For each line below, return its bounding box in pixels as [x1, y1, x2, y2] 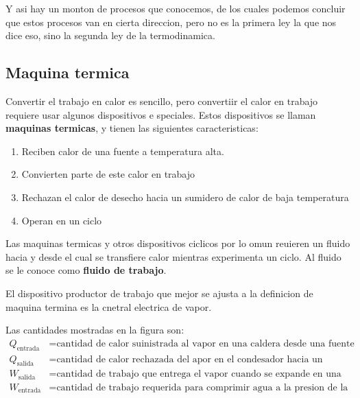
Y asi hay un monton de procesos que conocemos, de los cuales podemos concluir [5, 1, 346, 15]
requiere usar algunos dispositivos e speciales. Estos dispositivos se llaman [5, 107, 316, 121]
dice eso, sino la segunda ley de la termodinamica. [5, 28, 215, 43]
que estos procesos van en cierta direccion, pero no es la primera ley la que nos [5, 14, 337, 29]
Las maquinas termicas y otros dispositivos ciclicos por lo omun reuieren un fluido [5, 236, 350, 250]
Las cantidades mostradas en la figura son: [5, 323, 184, 337]
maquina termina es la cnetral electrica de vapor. [5, 299, 212, 314]
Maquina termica [5, 62, 130, 83]
